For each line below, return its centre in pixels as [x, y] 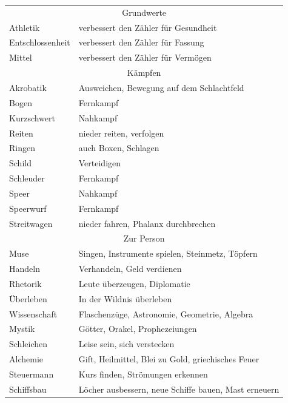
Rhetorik [25, 283]
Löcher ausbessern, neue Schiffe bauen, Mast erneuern [179, 389]
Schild [20, 163]
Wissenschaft [33, 313]
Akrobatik [28, 87]
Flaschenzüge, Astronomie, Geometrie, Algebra [166, 313]
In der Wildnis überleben [125, 298]
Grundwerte [144, 12]
